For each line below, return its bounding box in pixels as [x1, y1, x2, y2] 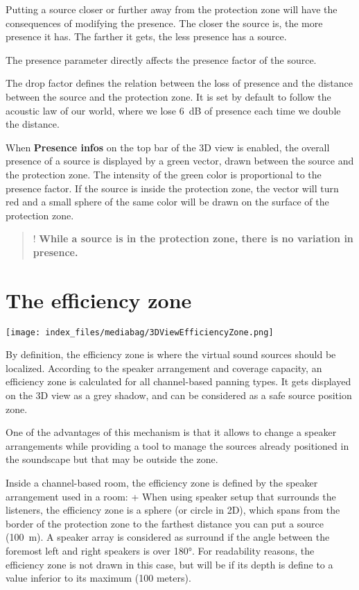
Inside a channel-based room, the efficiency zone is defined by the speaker [6, 475, 318, 490]
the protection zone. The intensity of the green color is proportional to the [6, 167, 322, 181]
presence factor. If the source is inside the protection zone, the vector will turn [6, 180, 339, 195]
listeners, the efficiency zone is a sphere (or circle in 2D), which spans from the [6, 503, 340, 517]
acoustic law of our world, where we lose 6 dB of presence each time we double [6, 103, 341, 117]
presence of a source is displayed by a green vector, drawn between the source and [6, 153, 354, 168]
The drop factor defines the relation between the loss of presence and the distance [6, 76, 353, 90]
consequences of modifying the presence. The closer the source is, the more [6, 15, 323, 30]
